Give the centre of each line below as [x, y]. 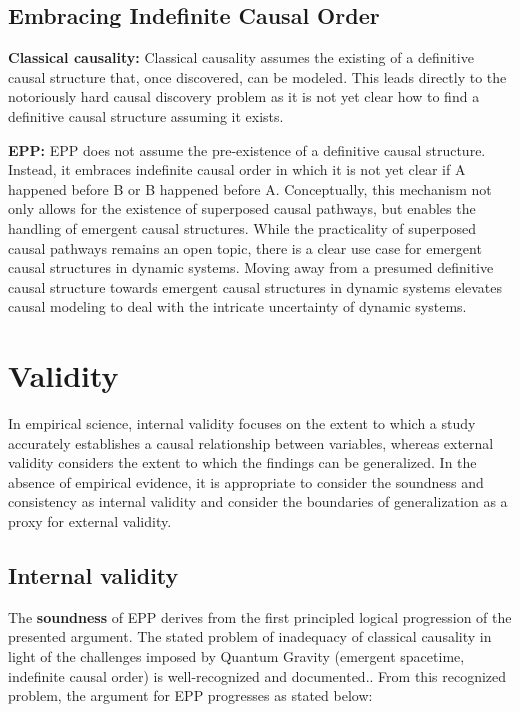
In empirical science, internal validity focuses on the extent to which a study [242, 423]
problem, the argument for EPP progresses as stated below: [190, 695]
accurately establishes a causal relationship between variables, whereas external [251, 442]
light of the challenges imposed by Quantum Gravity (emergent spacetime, [236, 656]
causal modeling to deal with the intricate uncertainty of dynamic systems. [237, 306]
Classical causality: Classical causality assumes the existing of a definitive [241, 57]
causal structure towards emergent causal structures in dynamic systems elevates [255, 286]
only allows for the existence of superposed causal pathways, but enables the [242, 208]
